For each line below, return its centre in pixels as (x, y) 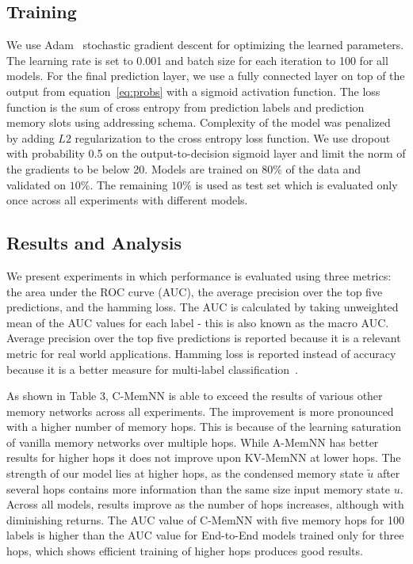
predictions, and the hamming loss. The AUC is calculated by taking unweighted (203, 307)
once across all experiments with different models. (127, 200)
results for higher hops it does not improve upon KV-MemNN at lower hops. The (204, 457)
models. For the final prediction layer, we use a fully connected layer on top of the (206, 76)
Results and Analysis (94, 243)
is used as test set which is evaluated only (296, 184)
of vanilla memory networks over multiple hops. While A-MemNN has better (193, 442)
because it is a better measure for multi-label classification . (152, 369)
